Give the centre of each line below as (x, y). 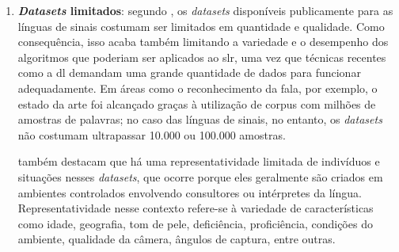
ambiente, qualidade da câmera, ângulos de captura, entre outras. (177, 239)
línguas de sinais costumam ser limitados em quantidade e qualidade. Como (201, 26)
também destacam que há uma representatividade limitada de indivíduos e (199, 161)
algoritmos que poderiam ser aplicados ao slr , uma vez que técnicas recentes (202, 57)
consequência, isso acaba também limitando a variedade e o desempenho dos (203, 42)
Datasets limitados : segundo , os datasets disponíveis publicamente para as (205, 10)
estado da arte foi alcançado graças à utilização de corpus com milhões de (197, 103)
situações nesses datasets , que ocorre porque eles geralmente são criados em (200, 176)
